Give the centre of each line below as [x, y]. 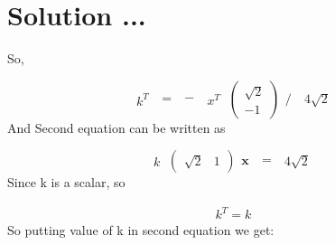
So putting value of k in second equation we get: [141, 230]
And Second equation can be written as [116, 127]
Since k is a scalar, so [66, 182]
